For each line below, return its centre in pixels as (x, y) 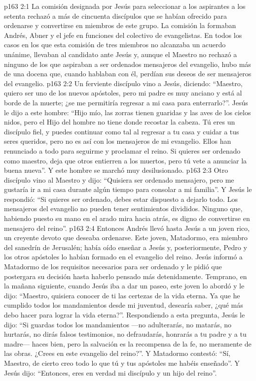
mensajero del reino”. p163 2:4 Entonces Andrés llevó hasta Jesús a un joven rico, (127, 228)
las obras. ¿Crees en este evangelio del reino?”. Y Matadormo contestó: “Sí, (117, 353)
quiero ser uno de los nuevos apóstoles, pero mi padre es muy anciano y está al (123, 93)
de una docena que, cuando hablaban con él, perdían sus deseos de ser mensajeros (128, 74)
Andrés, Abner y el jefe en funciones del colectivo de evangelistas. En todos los (123, 35)
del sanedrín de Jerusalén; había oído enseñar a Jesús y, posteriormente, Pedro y (126, 247)
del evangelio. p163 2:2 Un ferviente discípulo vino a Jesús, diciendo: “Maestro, (123, 83)
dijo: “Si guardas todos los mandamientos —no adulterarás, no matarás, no (118, 324)
